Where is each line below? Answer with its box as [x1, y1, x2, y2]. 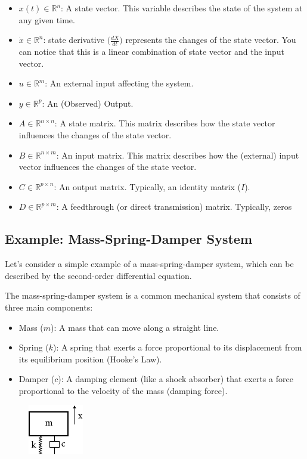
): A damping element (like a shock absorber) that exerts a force [58, 373, 293, 385]
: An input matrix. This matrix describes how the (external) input [56, 148, 299, 161]
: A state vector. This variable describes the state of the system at [61, 2, 303, 14]
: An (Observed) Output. [42, 97, 134, 109]
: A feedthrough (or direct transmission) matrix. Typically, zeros [56, 200, 292, 213]
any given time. [18, 13, 75, 26]
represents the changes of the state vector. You [125, 33, 296, 46]
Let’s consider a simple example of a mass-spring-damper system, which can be [5, 258, 294, 270]
